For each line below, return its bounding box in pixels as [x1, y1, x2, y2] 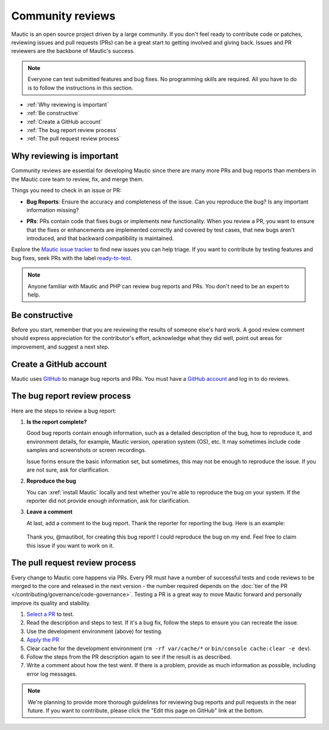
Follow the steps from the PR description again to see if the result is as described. [26, 653, 232, 661]
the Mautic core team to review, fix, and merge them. [11, 175, 144, 183]
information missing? [26, 206, 79, 213]
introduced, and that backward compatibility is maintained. [26, 235, 174, 242]
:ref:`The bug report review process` [26, 127, 118, 134]
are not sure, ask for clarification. [26, 466, 110, 473]
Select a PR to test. [26, 611, 74, 618]
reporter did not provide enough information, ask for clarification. [26, 497, 190, 505]
